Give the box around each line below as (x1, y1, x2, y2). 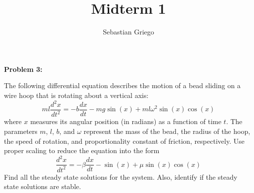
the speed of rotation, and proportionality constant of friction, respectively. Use (4, 135, 245, 146)
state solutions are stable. (4, 181, 81, 192)
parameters (4, 126, 38, 136)
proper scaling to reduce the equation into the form (4, 145, 160, 156)
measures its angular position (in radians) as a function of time (30, 116, 221, 127)
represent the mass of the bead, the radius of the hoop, (84, 126, 251, 136)
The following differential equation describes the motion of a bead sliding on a (4, 80, 241, 91)
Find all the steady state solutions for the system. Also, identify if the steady (4, 171, 238, 182)
